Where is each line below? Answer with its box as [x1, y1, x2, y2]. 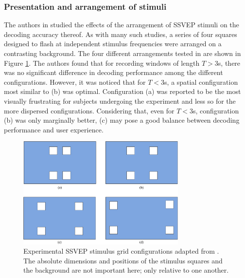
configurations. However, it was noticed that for [4, 76, 146, 87]
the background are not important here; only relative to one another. [23, 265, 229, 275]
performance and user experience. [4, 124, 104, 134]
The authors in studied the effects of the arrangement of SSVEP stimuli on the [4, 19, 239, 30]
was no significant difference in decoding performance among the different [4, 67, 223, 77]
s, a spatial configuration [164, 76, 238, 87]
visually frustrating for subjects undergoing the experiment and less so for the [4, 95, 236, 106]
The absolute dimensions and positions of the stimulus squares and [23, 255, 223, 265]
